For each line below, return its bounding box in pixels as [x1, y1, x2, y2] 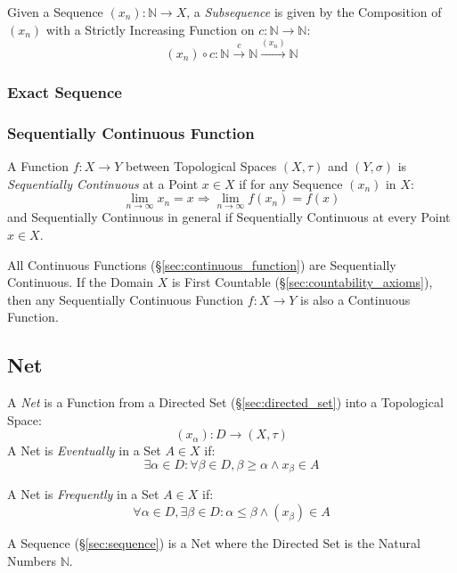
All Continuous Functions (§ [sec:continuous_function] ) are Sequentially [7, 255, 396, 274]
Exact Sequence [7, 80, 122, 102]
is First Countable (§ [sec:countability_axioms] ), [171, 273, 433, 291]
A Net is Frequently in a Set [7, 485, 159, 503]
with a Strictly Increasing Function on [45, 20, 255, 38]
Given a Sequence [7, 3, 103, 20]
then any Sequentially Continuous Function [7, 290, 244, 308]
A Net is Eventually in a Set [7, 441, 161, 460]
